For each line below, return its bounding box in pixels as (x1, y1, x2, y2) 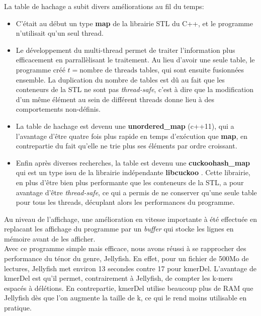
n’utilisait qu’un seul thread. (16, 28, 104, 38)
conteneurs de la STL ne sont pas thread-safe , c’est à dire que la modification (16, 84, 254, 95)
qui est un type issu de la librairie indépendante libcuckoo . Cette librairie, (16, 167, 250, 178)
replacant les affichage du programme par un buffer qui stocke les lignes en (4, 223, 234, 234)
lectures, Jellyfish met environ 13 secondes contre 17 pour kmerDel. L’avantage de (4, 263, 256, 273)
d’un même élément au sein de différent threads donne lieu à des (16, 94, 215, 104)
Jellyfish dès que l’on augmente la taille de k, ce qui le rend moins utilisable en (4, 292, 247, 303)
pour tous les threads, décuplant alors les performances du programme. (16, 197, 235, 207)
